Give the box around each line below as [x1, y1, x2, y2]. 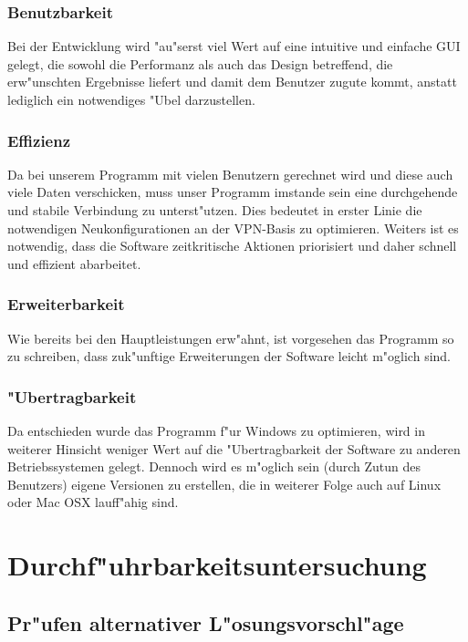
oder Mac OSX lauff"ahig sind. [7, 492, 179, 512]
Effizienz [7, 129, 71, 151]
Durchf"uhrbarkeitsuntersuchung [7, 546, 427, 584]
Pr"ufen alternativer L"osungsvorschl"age [7, 608, 404, 637]
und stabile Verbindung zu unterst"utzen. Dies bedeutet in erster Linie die [7, 201, 422, 219]
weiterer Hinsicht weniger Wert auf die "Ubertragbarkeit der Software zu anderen [7, 439, 461, 458]
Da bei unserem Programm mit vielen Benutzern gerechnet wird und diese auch [7, 164, 453, 183]
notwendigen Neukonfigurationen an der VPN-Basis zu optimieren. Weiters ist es [7, 218, 459, 237]
